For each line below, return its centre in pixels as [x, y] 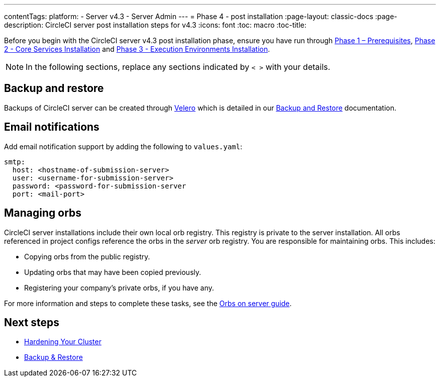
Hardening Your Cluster [63, 342]
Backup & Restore [53, 357]
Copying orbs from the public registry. [87, 256]
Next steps [32, 322]
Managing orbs [43, 213]
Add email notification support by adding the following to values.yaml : [123, 146]
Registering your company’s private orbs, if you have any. [119, 288]
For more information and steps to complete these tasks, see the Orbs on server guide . [148, 303]
